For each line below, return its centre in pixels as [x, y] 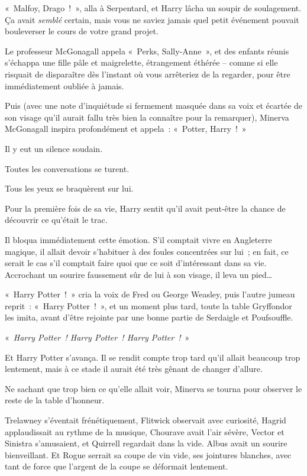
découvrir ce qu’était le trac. [56, 220]
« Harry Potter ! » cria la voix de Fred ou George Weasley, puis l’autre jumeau [150, 294]
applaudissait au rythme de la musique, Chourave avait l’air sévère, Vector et [145, 431]
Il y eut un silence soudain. [54, 148]
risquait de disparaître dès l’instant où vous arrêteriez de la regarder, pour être [148, 74]
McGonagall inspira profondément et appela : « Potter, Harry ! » [126, 129]
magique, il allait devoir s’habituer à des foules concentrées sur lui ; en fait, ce [147, 251]
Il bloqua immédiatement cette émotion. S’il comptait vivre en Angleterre [138, 239]
